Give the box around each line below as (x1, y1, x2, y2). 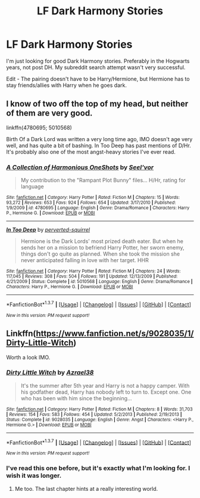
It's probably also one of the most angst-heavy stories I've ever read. (6, 148, 176, 155)
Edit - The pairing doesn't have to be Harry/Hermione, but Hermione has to (6, 75, 190, 82)
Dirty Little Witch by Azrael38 (6, 368, 94, 376)
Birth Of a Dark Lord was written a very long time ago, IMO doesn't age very (6, 135, 193, 142)
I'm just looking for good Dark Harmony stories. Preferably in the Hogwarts (6, 57, 190, 64)
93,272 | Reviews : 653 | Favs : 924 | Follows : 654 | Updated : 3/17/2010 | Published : (6, 200, 176, 206)
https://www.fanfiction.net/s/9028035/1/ (36, 329, 194, 339)
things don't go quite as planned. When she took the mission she (20, 250, 180, 257)
